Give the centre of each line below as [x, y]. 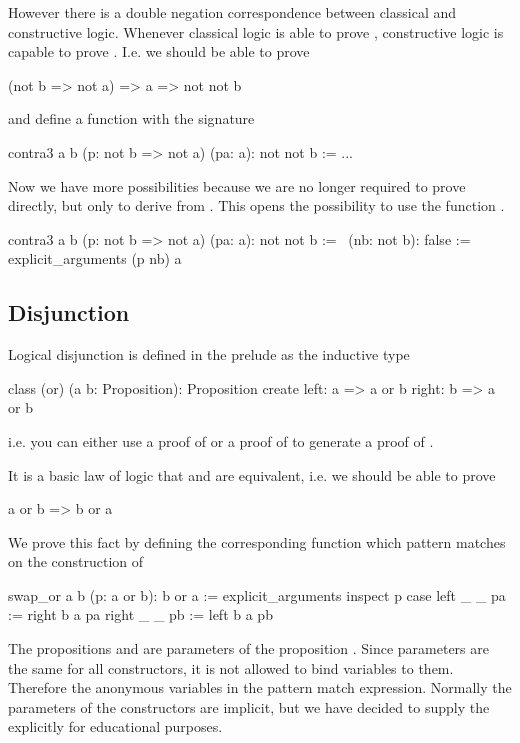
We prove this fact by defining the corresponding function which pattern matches [257, 541]
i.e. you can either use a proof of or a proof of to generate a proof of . [221, 440]
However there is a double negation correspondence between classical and [232, 12]
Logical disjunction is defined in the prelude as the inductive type [209, 354]
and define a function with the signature [131, 118]
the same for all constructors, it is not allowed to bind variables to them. [231, 667]
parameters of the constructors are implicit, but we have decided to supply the [249, 706]
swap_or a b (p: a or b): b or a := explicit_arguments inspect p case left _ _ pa [257, 594]
